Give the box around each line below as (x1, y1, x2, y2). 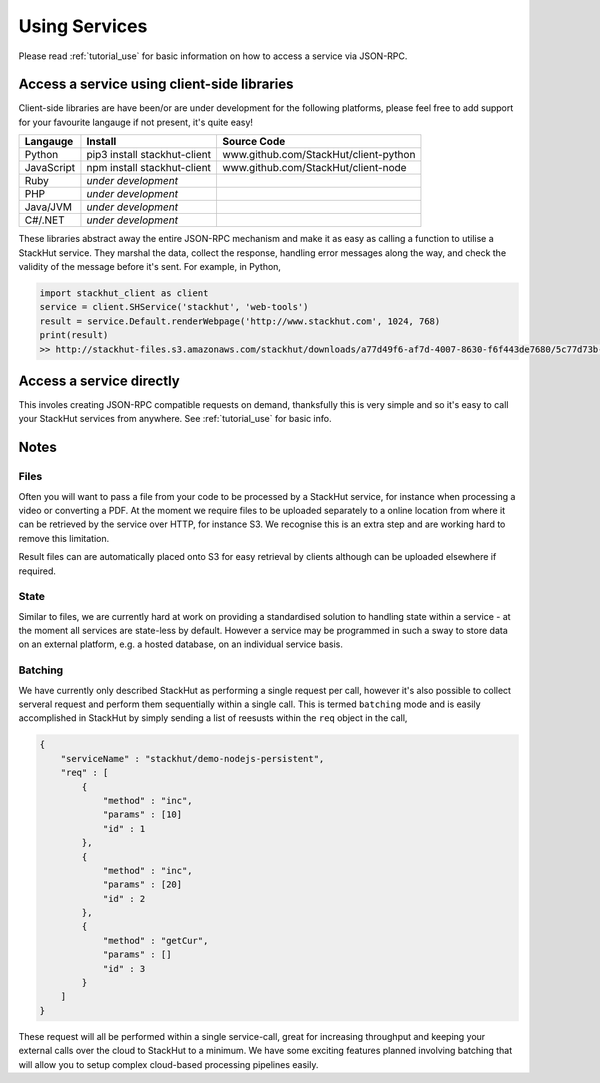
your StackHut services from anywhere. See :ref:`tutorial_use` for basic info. (18, 413, 332, 425)
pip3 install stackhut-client (86, 148, 212, 162)
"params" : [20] (102, 879, 183, 890)
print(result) (39, 330, 109, 341)
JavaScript (24, 161, 76, 175)
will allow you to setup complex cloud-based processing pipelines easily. (18, 1058, 319, 1070)
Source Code (221, 135, 286, 149)
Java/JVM (24, 200, 72, 214)
